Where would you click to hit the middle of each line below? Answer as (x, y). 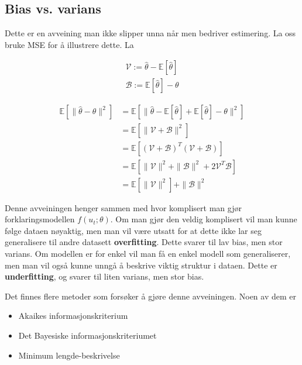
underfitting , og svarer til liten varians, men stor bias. (104, 276)
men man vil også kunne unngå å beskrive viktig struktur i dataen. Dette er (141, 265)
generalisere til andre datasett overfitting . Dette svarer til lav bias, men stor (144, 242)
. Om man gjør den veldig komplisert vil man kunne (204, 219)
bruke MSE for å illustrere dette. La (69, 44)
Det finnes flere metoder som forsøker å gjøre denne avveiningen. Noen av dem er (151, 296)
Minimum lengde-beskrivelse (69, 355)
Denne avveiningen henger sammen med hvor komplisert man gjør (123, 207)
